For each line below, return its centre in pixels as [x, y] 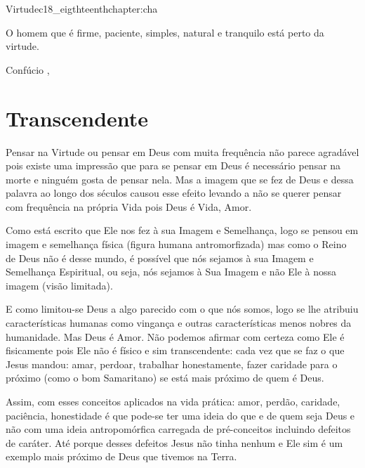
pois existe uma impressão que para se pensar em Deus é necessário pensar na [173, 165]
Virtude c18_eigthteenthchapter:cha [82, 8]
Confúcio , [28, 69]
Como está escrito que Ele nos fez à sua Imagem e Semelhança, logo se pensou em [182, 230]
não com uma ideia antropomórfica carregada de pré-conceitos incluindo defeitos [178, 429]
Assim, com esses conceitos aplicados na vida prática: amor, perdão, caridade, [173, 401]
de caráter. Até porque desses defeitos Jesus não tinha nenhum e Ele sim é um [174, 442]
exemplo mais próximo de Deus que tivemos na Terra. [121, 456]
